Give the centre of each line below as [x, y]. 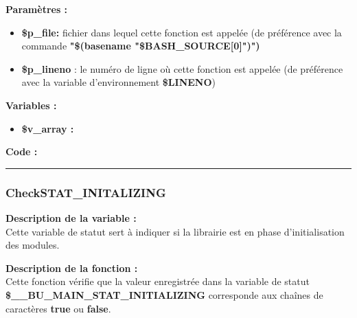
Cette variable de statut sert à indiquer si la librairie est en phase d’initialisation [175, 231]
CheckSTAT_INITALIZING [86, 192]
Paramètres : [37, 9]
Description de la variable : [71, 217]
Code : [22, 151]
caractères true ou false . [58, 308]
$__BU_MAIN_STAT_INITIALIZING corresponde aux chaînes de [164, 294]
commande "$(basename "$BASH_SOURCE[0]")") [141, 46]
